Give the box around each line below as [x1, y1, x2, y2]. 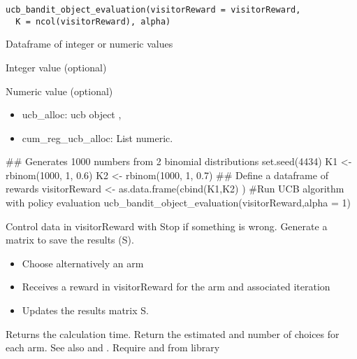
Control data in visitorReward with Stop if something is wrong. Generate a [6, 218, 328, 233]
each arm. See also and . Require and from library [6, 340, 220, 355]
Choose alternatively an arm [22, 255, 144, 270]
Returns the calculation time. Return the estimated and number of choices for [6, 326, 340, 341]
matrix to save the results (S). [6, 232, 134, 247]
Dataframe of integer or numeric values [6, 36, 173, 51]
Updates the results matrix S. [22, 303, 149, 318]
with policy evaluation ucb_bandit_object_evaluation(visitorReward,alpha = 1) [6, 195, 351, 210]
